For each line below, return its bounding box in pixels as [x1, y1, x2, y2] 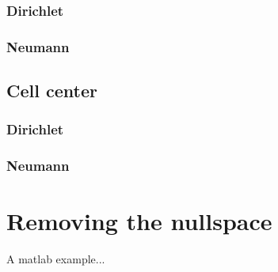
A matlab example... [6, 251, 105, 267]
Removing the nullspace [6, 205, 272, 237]
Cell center [6, 78, 97, 103]
